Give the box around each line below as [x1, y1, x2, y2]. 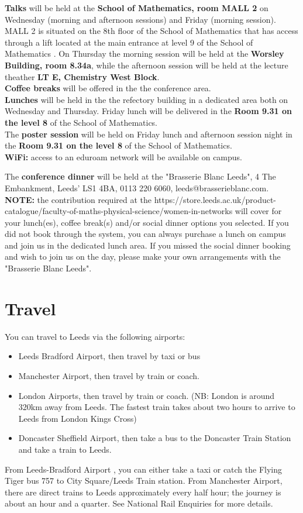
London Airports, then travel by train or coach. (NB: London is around [18, 389, 275, 401]
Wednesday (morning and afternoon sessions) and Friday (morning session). [5, 13, 276, 25]
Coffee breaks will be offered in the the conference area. [5, 82, 211, 94]
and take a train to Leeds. [18, 443, 112, 455]
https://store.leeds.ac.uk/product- [154, 193, 277, 205]
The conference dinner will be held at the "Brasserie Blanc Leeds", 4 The [5, 170, 276, 183]
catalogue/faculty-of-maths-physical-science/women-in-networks [5, 205, 233, 217]
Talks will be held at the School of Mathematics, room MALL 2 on [5, 2, 268, 13]
